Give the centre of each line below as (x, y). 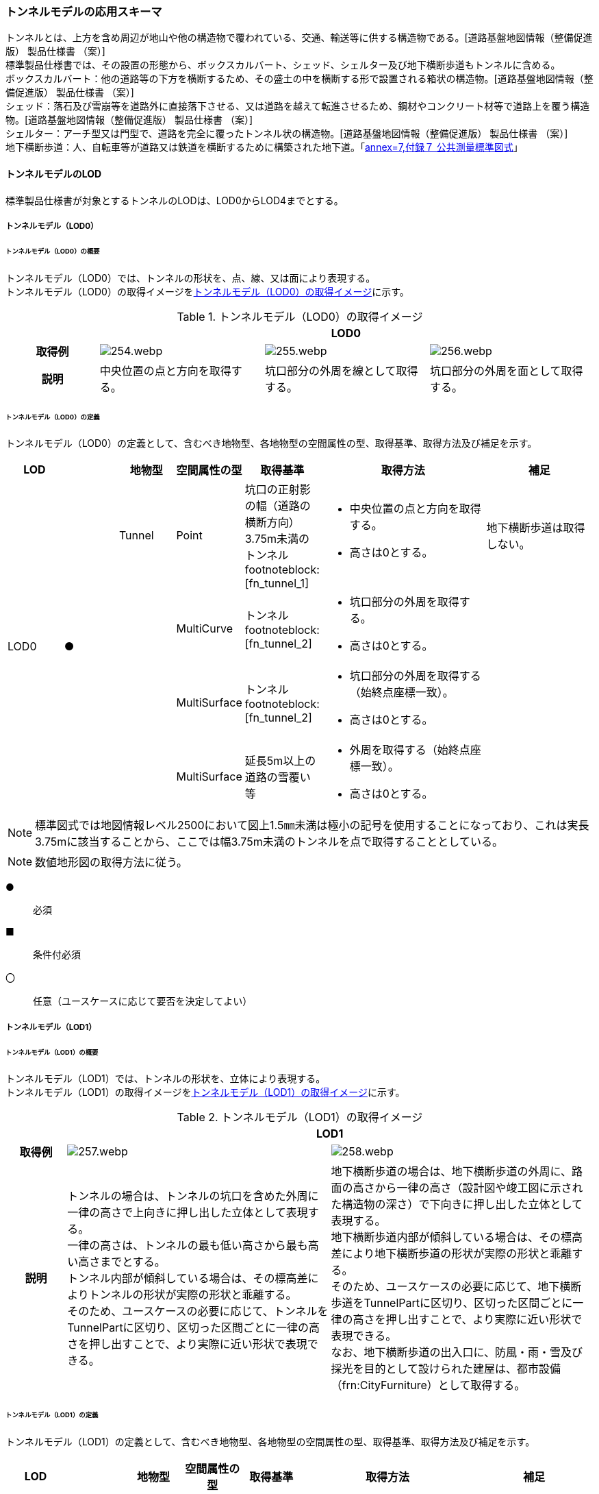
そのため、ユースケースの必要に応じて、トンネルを (198, 1311)
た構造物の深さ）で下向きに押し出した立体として (457, 1204)
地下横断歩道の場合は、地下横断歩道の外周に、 (451, 1172)
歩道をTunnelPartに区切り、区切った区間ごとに (452, 1303)
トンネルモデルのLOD (54, 173)
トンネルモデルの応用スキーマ (84, 12)
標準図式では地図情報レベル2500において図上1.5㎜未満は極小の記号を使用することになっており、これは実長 (312, 825)
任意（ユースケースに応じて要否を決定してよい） (143, 1001)
